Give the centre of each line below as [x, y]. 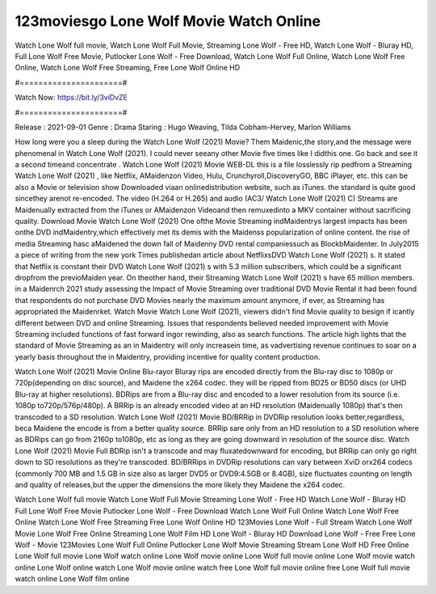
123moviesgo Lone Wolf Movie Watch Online [168, 21]
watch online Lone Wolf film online [72, 579]
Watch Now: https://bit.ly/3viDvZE [71, 98]
